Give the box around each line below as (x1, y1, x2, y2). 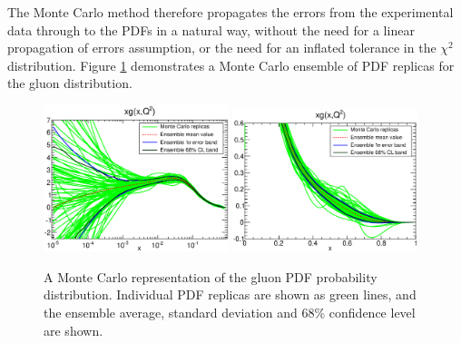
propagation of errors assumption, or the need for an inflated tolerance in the (7, 38, 436, 57)
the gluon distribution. (7, 73, 132, 93)
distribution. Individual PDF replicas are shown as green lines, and (44, 285, 417, 304)
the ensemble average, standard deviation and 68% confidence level (44, 302, 416, 321)
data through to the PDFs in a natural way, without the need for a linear (7, 20, 415, 39)
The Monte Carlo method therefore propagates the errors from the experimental (7, 3, 454, 21)
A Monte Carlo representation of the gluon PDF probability (44, 267, 378, 286)
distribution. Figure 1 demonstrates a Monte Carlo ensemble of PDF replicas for (7, 55, 455, 74)
